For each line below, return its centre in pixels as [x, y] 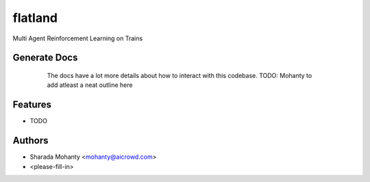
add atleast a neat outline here [90, 85]
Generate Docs [45, 58]
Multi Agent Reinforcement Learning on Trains [78, 38]
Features [32, 105]
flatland [35, 18]
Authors [30, 141]
